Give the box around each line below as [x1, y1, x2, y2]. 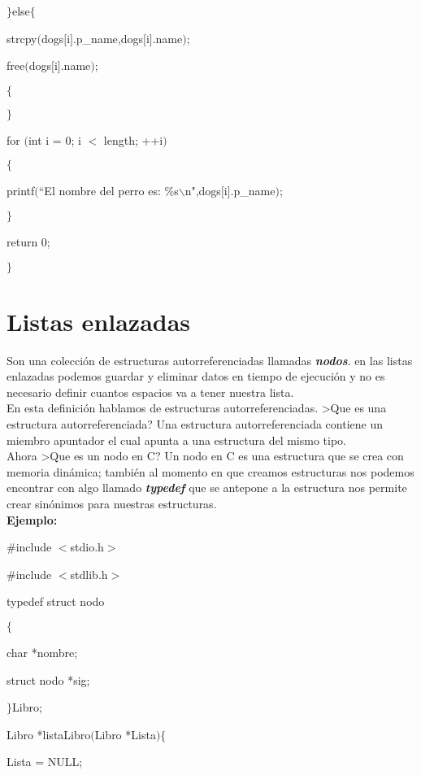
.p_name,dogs [72, 29, 143, 46]
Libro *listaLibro [7, 725, 91, 742]
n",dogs [184, 182, 221, 199]
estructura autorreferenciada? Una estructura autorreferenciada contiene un [7, 416, 383, 433]
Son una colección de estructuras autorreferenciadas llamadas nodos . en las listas [7, 351, 413, 368]
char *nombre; [7, 644, 78, 660]
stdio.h [70, 538, 104, 555]
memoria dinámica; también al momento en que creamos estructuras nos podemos [7, 463, 414, 480]
